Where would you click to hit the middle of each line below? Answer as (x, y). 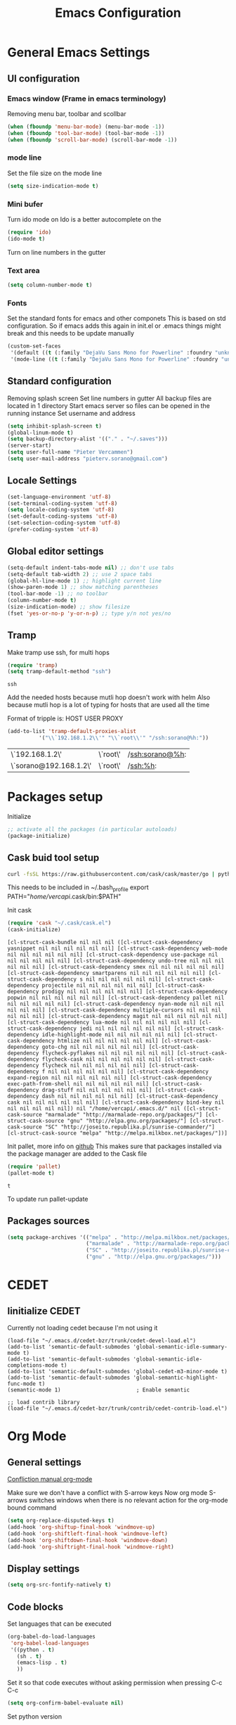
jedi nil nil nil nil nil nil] (125, 1029)
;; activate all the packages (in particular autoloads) (92, 829)
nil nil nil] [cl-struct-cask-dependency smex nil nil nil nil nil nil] (116, 967)
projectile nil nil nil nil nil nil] (97, 985)
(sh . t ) (29, 1656)
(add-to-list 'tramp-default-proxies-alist (72, 732)
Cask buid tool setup (53, 858)
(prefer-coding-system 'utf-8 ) (53, 530)
